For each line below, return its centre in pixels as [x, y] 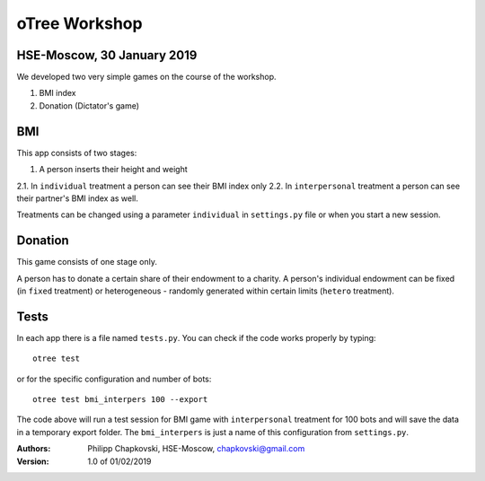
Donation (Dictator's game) [89, 105]
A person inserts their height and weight [113, 170]
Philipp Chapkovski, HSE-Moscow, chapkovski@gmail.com [196, 449]
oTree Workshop [79, 23]
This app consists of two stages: [77, 153]
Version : [33, 461]
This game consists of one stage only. [87, 262]
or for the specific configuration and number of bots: [114, 379]
